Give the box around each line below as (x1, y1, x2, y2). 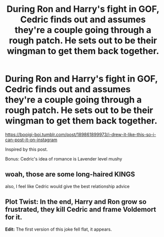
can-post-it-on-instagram (5, 137, 58, 143)
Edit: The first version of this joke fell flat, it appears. (5, 226, 112, 232)
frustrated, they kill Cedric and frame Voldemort (5, 205, 157, 214)
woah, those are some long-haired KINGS (5, 170, 135, 179)
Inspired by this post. (5, 146, 48, 152)
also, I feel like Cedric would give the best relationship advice (5, 183, 130, 189)
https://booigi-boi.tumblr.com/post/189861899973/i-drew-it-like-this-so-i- (5, 131, 157, 137)
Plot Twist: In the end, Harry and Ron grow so (5, 197, 147, 206)
